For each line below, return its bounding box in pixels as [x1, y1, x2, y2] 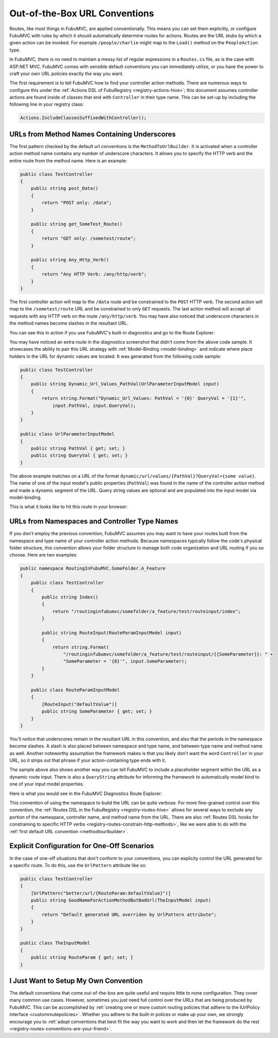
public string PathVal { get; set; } [31, 445, 125, 451]
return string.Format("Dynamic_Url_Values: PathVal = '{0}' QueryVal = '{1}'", [41, 396, 246, 401]
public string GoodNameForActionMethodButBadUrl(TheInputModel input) [31, 898, 212, 903]
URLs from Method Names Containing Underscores [9, 130, 176, 138]
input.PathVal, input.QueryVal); [52, 402, 136, 408]
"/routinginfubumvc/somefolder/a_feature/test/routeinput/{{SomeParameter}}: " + [63, 651, 273, 657]
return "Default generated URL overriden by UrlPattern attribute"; [41, 911, 217, 918]
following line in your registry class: [9, 101, 84, 107]
